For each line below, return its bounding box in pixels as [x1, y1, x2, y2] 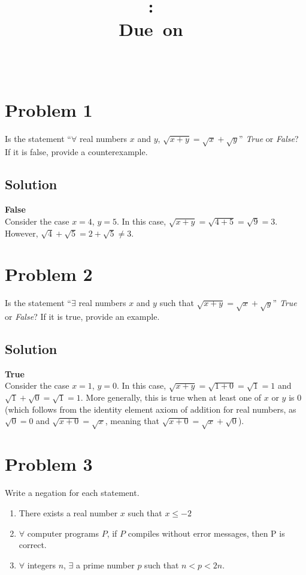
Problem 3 [5, 452, 93, 476]
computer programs [27, 526, 99, 539]
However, [5, 226, 38, 239]
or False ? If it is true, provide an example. [5, 310, 160, 323]
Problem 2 [5, 262, 93, 286]
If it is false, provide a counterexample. [5, 146, 148, 158]
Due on [119, 17, 183, 41]
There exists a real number [19, 506, 118, 519]
